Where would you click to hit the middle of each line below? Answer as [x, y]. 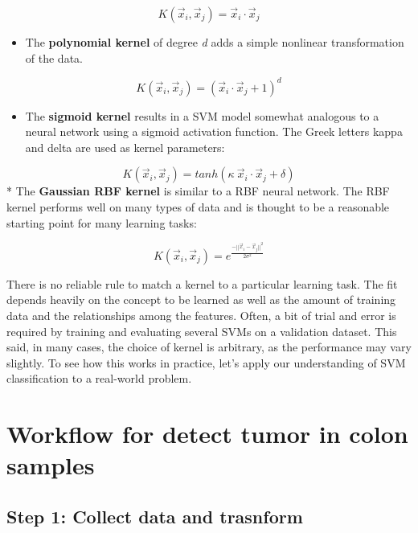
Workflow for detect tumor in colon [207, 434]
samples [51, 465]
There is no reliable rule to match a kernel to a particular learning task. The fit [202, 283]
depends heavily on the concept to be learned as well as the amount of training [201, 299]
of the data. [54, 57]
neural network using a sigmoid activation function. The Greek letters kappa [214, 131]
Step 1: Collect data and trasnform [155, 516]
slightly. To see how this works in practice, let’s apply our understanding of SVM [206, 362]
